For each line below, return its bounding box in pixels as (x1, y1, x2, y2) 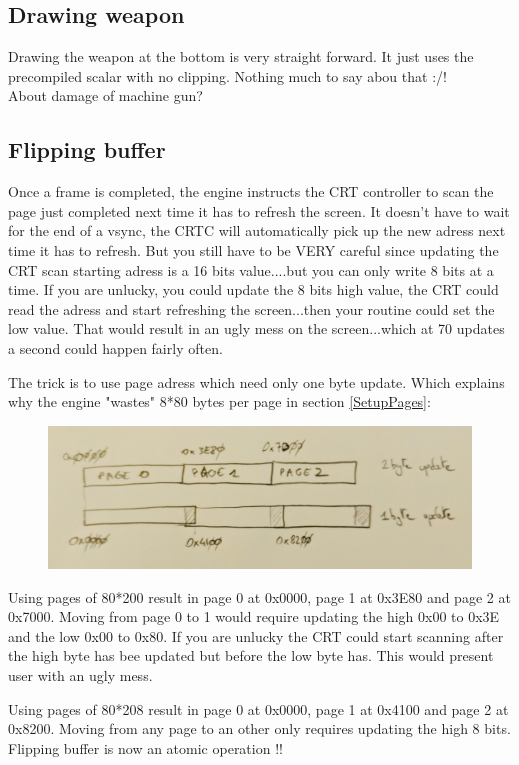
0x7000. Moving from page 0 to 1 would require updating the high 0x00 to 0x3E (8, 606, 500, 627)
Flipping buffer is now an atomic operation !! (8, 737, 283, 758)
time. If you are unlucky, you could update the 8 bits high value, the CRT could (8, 279, 499, 300)
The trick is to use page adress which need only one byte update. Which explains (8, 371, 505, 392)
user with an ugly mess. (8, 664, 153, 685)
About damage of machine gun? (8, 85, 203, 106)
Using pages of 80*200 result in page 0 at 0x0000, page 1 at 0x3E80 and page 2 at (8, 586, 511, 607)
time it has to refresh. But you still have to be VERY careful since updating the (8, 239, 499, 260)
